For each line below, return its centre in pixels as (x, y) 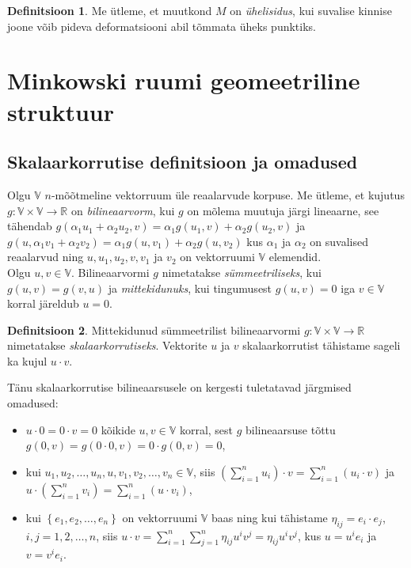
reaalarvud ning (46, 257)
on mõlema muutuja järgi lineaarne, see (283, 210)
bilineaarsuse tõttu (291, 429)
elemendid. (295, 257)
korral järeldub (43, 303)
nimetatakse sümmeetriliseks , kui (242, 272)
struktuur (61, 111)
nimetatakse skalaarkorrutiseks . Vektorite (107, 345)
